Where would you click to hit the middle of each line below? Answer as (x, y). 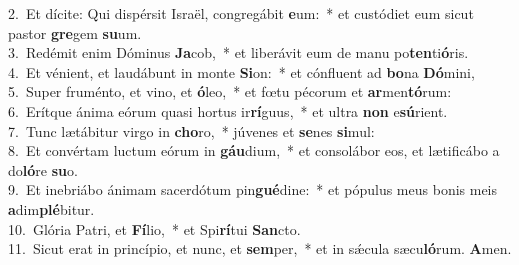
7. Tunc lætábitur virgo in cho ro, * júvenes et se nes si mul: (191, 130)
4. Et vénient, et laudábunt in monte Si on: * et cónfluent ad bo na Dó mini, (241, 71)
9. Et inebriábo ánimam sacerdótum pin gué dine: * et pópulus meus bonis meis (253, 189)
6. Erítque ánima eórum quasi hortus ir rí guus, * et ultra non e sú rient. (228, 110)
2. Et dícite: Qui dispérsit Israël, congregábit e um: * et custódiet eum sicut (241, 13)
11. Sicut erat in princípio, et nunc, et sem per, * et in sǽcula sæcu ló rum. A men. (260, 248)
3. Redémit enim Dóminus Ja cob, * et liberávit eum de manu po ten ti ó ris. (238, 52)
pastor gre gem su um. (75, 32)
